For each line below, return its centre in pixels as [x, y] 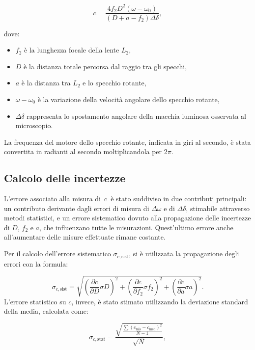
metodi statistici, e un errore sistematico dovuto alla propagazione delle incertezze [127, 218]
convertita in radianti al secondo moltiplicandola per [83, 151]
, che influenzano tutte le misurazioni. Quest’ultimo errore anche [136, 227]
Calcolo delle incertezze [65, 178]
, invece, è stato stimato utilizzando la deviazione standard [160, 301]
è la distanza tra [46, 83]
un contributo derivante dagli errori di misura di [77, 208]
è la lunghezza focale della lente [72, 50]
